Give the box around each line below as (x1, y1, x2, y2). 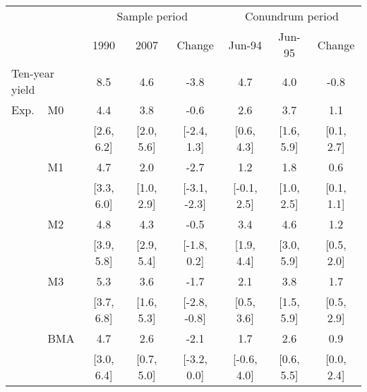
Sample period (116, 8, 188, 24)
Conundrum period (244, 8, 339, 24)
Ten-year (11, 65, 54, 81)
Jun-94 (228, 36, 263, 53)
